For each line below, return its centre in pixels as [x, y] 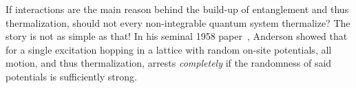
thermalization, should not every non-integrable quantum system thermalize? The [178, 22]
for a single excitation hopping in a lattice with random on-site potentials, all [169, 49]
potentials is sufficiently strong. [71, 76]
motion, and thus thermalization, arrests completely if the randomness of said [169, 63]
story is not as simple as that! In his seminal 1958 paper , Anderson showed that [177, 36]
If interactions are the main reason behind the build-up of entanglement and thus [177, 9]
